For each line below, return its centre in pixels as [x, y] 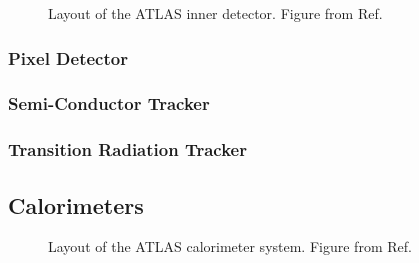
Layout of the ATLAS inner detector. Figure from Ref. [215, 13]
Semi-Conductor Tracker [109, 103]
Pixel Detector [68, 57]
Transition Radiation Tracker [127, 149]
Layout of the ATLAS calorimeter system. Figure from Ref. [230, 246]
